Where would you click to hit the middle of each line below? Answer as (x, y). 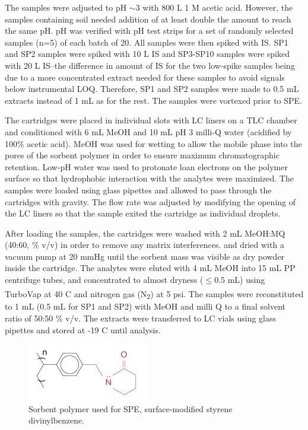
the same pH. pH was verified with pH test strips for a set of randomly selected (149, 31)
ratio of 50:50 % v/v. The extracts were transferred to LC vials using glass (141, 318)
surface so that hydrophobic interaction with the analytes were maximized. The (149, 178)
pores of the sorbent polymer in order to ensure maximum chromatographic (142, 155)
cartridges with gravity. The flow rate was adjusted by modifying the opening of (150, 201)
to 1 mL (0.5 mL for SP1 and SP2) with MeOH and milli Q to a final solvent (145, 306)
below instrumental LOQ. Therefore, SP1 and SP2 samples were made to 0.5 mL (152, 89)
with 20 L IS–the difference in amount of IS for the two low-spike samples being (150, 65)
